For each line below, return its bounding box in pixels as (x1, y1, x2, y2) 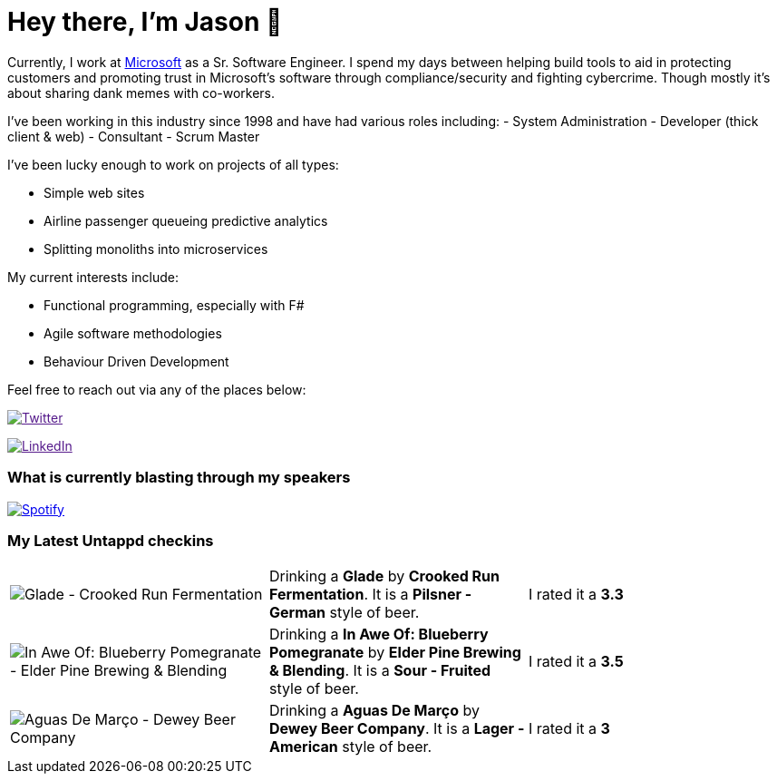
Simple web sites (44, 184, 145, 200)
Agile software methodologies (44, 325, 222, 341)
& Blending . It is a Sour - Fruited (268, 661, 491, 680)
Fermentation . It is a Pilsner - (268, 585, 472, 604)
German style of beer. (268, 603, 420, 622)
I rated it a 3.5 (528, 652, 624, 671)
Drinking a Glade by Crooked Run (268, 567, 500, 586)
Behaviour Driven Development (44, 353, 229, 369)
